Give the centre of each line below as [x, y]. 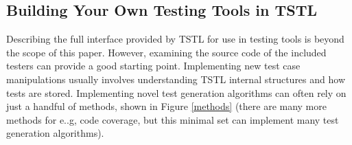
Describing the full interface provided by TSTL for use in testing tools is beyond [175, 39]
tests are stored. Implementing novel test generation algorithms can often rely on [176, 92]
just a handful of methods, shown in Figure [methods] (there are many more [166, 106]
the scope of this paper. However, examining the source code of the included [166, 52]
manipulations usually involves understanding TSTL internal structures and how [176, 79]
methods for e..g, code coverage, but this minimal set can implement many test [173, 119]
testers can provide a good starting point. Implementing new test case [153, 66]
